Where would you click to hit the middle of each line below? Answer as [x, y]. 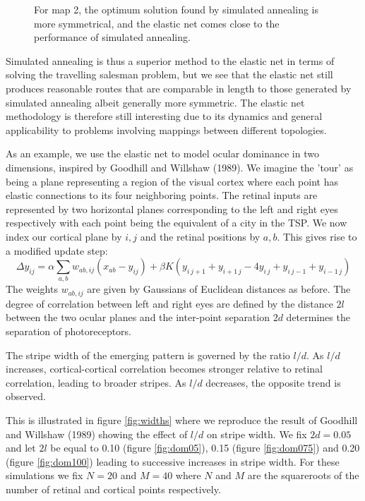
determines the [318, 317]
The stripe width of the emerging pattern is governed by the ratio [148, 355]
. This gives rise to [317, 236]
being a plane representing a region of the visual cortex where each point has [172, 181]
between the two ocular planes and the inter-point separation [138, 317]
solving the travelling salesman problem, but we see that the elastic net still [169, 74]
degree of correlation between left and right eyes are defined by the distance [169, 303]
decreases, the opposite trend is [273, 382]
